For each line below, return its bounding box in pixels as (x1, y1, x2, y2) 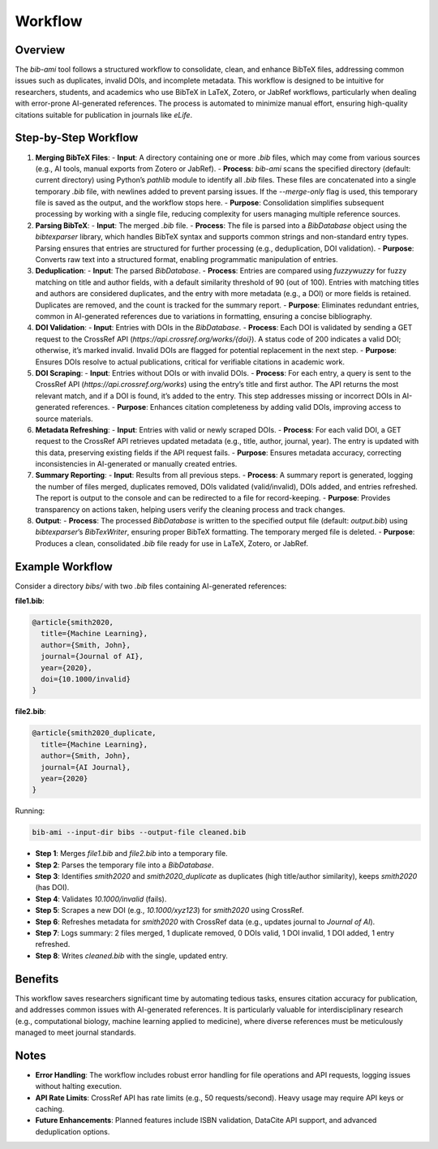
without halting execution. (35, 1082, 122, 1091)
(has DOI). (35, 883, 70, 893)
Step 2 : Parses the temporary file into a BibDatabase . (35, 860, 214, 870)
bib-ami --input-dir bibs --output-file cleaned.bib (32, 828, 247, 837)
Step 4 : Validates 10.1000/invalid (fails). (35, 893, 167, 904)
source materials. (35, 414, 93, 424)
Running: (15, 806, 45, 815)
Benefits (15, 972, 59, 986)
